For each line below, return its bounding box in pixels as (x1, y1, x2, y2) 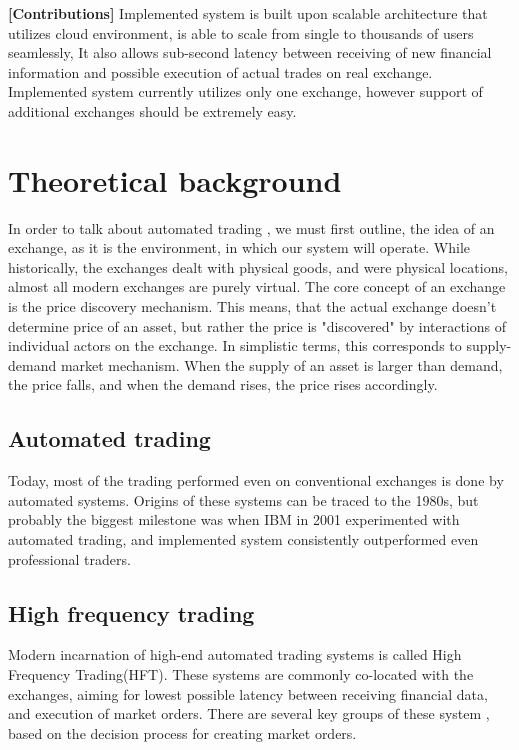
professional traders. (8, 548, 131, 569)
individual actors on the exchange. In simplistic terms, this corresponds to (8, 335, 462, 356)
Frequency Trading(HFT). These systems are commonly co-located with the (8, 664, 474, 684)
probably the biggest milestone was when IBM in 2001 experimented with (8, 509, 460, 530)
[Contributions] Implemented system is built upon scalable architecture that (8, 3, 488, 23)
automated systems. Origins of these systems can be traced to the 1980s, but (8, 489, 479, 510)
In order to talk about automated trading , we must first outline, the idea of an (8, 217, 495, 238)
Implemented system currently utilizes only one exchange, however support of (8, 81, 483, 102)
